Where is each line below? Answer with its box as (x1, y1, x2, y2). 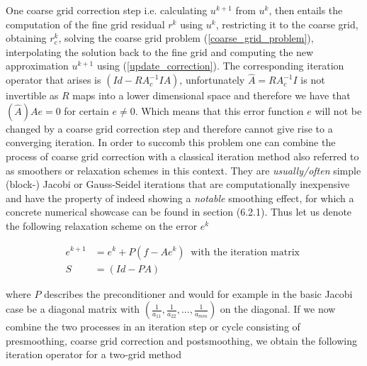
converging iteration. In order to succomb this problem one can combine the (6, 135, 336, 150)
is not (300, 72, 325, 87)
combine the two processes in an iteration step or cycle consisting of (6, 319, 300, 334)
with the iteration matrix (191, 247, 300, 257)
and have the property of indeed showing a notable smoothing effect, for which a (6, 190, 354, 205)
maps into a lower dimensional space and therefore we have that (72, 88, 351, 103)
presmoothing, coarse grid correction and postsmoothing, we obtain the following (6, 333, 357, 348)
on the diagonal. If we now (220, 301, 336, 316)
